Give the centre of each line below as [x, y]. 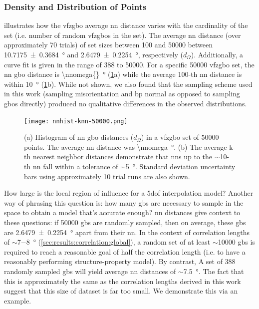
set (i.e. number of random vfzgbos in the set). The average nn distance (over [123, 35]
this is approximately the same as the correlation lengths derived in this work [123, 281]
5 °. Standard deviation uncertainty [180, 166]
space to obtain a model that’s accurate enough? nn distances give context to [122, 212]
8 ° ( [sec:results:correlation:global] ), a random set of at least [118, 242]
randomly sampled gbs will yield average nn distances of [90, 271]
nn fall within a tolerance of [75, 166]
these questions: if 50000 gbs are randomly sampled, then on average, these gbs [125, 222]
